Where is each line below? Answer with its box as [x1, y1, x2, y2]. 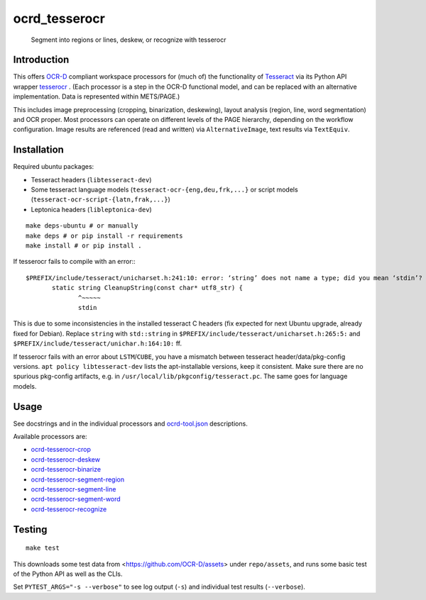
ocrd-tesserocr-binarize [31, 465, 102, 474]
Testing [13, 523, 48, 535]
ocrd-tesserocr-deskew [31, 455, 101, 464]
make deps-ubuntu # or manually [26, 222, 138, 230]
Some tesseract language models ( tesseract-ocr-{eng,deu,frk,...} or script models [31, 185, 298, 194]
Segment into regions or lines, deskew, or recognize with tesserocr [31, 35, 226, 44]
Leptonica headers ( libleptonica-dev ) [31, 205, 152, 213]
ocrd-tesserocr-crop [31, 445, 92, 454]
